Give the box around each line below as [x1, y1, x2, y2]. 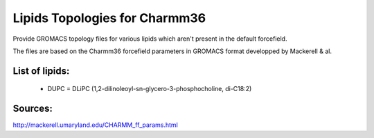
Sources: [12, 103, 53, 115]
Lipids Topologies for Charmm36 [12, 10, 206, 26]
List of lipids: [12, 65, 70, 77]
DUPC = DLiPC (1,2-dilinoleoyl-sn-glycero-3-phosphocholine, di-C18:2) [47, 85, 252, 93]
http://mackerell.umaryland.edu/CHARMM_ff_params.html [12, 121, 178, 129]
